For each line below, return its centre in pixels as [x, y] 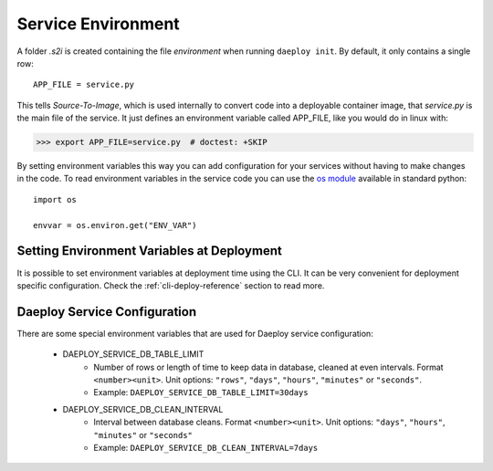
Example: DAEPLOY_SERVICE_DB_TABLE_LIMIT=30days [201, 392]
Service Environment [98, 24]
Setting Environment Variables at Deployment [149, 251]
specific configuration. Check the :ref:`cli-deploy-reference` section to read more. [171, 285]
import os [55, 199]
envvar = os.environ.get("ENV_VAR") [115, 225]
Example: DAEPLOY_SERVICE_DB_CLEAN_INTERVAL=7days [206, 447]
